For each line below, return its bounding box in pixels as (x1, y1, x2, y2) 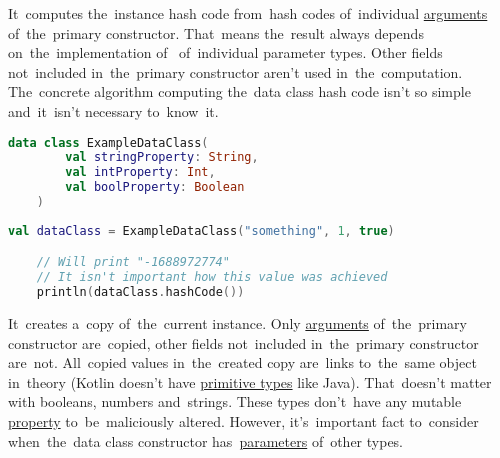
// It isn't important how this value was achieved (36, 270, 388, 285)
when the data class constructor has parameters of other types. (8, 430, 404, 451)
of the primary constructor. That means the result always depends (8, 22, 424, 43)
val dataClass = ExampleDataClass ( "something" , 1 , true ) (8, 223, 395, 238)
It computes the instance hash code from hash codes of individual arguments (8, 3, 488, 23)
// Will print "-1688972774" (36, 255, 230, 270)
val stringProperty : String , (65, 150, 259, 165)
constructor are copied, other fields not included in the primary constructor (8, 332, 479, 353)
